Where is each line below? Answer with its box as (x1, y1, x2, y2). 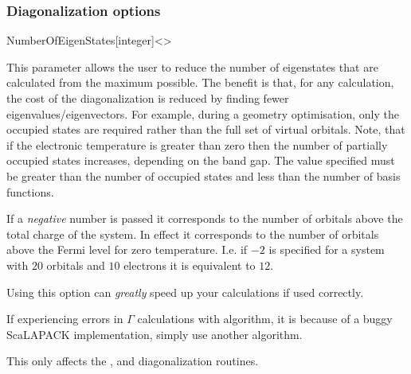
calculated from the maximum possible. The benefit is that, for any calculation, (6, 74, 394, 91)
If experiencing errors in (6, 310, 123, 327)
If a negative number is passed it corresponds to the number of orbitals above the (6, 210, 403, 227)
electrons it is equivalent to (123, 256, 256, 273)
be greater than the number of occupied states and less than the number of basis (6, 167, 401, 184)
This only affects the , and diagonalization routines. (6, 353, 259, 369)
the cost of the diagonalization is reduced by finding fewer (6, 90, 289, 106)
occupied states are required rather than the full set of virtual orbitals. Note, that (6, 121, 405, 138)
